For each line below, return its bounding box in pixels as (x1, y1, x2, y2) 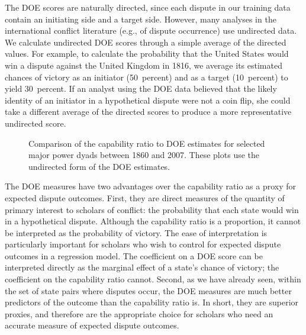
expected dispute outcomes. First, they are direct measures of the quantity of (5, 191, 285, 204)
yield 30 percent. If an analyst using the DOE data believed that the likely (5, 82, 277, 95)
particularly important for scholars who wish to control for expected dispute (5, 238, 281, 250)
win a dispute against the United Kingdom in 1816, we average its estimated (5, 59, 282, 71)
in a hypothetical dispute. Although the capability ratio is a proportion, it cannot (5, 215, 301, 227)
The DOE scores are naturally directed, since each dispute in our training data (5, 1, 291, 13)
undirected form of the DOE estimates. (28, 160, 170, 172)
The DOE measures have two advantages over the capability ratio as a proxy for (5, 180, 297, 192)
